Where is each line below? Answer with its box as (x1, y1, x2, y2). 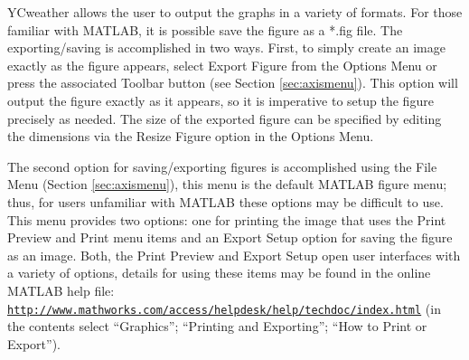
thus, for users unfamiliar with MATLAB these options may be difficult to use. (7, 192, 444, 211)
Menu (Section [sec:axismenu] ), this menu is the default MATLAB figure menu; (7, 175, 447, 194)
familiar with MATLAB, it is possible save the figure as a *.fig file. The (7, 20, 403, 39)
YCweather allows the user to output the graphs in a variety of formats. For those (7, 3, 463, 21)
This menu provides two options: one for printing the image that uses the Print (7, 210, 446, 229)
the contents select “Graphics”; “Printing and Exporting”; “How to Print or (7, 317, 427, 336)
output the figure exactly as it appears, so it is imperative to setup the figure (7, 90, 434, 109)
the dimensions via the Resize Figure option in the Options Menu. (7, 127, 374, 146)
